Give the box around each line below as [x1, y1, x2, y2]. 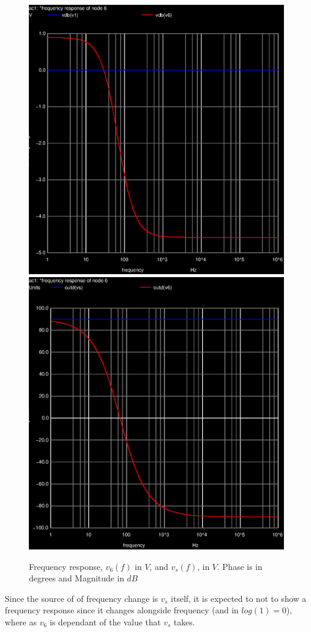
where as [5, 615, 37, 628]
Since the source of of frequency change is [5, 592, 158, 604]
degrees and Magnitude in [29, 572, 125, 584]
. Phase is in [217, 560, 263, 572]
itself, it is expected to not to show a [171, 592, 307, 604]
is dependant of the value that [49, 615, 161, 628]
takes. [173, 615, 195, 628]
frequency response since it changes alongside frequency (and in [5, 604, 239, 616]
